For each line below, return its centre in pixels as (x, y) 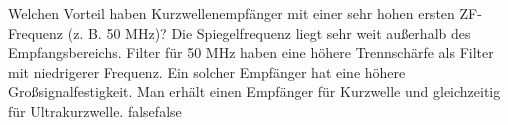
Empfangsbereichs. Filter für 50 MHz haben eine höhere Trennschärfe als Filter (251, 52)
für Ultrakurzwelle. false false (95, 110)
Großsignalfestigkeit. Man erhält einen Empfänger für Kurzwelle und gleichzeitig (254, 91)
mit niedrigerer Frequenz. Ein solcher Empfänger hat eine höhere (207, 71)
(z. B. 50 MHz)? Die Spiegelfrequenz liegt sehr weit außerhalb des (269, 32)
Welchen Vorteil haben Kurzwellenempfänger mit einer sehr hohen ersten (231, 13)
